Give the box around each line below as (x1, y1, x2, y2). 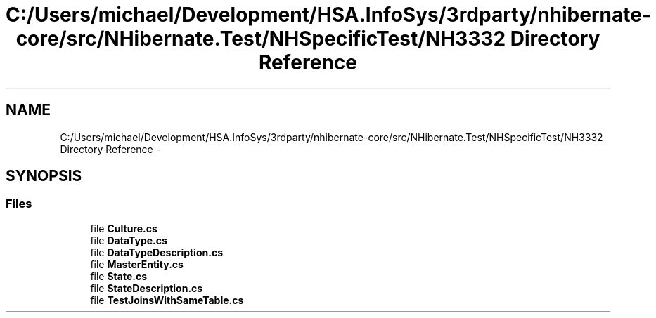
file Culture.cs (90, 222, 157, 234)
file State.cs (90, 270, 148, 282)
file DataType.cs (90, 234, 167, 246)
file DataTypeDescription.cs (90, 246, 223, 258)
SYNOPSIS (6, 167, 82, 185)
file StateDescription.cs (90, 281, 203, 294)
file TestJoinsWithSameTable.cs (90, 293, 244, 306)
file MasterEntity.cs (90, 258, 184, 270)
